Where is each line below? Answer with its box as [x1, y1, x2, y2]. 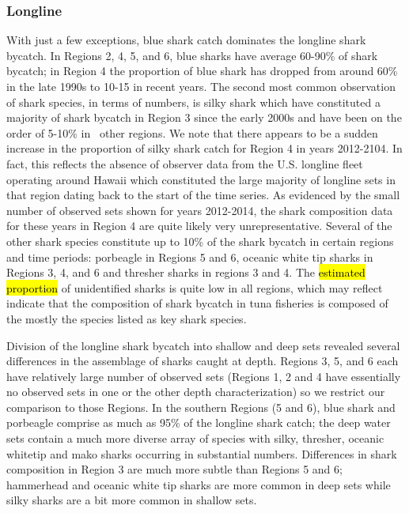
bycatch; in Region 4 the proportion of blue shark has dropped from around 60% [6, 62, 398, 79]
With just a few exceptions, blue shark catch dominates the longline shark [6, 32, 366, 48]
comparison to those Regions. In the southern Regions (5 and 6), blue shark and [6, 398, 396, 415]
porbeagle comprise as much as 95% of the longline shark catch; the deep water [6, 414, 391, 431]
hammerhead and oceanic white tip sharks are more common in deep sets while [6, 476, 391, 492]
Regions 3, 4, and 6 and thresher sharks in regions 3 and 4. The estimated [6, 264, 365, 281]
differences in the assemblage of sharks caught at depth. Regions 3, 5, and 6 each [6, 353, 399, 369]
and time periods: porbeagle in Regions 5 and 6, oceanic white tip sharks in [6, 248, 373, 265]
